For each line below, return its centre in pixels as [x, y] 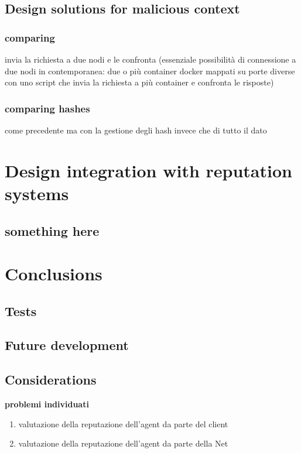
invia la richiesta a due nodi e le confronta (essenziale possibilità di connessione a [150, 59]
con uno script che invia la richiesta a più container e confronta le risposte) [139, 82]
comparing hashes [47, 108]
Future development [67, 345]
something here [52, 230]
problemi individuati [47, 404]
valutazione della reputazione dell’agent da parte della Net [123, 443]
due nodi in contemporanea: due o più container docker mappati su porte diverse [150, 71]
